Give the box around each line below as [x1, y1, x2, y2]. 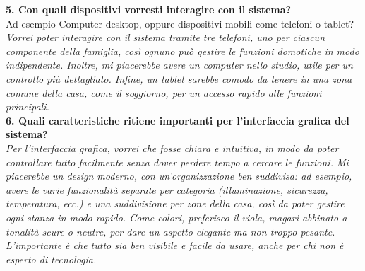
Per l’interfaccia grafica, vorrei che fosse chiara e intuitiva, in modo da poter [6, 140, 339, 155]
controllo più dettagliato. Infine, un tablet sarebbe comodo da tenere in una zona [6, 71, 352, 86]
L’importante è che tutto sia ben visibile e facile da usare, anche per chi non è [6, 238, 344, 253]
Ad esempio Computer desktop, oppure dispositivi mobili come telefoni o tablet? [6, 16, 354, 30]
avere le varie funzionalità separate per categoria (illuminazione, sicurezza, [6, 182, 328, 197]
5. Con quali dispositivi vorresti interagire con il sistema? [6, 2, 292, 16]
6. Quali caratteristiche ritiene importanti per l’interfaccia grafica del [6, 113, 349, 127]
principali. [6, 99, 49, 114]
